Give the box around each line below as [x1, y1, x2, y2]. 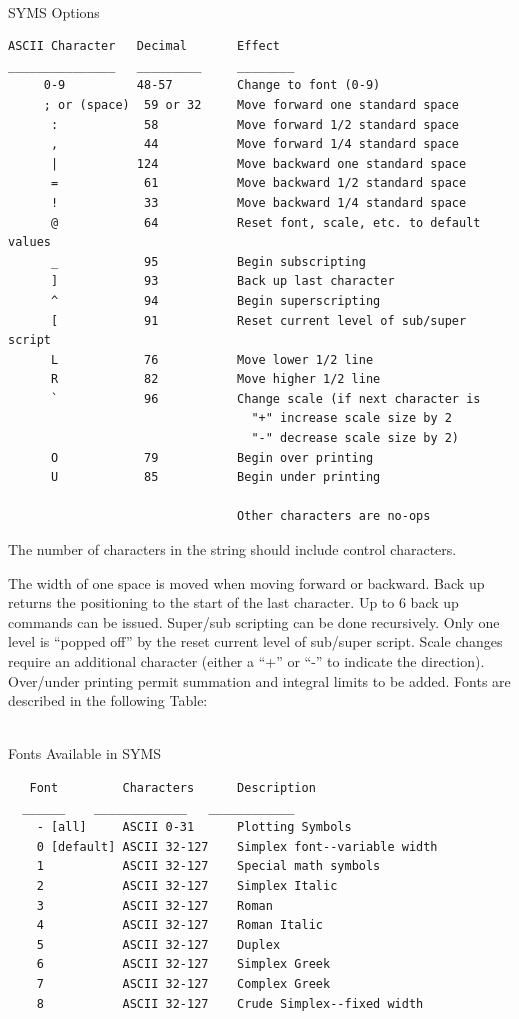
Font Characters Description [29, 780, 316, 795]
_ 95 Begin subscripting [50, 254, 366, 269]
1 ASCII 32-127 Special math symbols [36, 859, 381, 874]
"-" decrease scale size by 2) [251, 431, 460, 446]
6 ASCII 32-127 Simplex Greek [36, 957, 331, 972]
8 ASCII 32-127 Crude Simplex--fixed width [36, 996, 424, 1011]
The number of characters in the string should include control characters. [8, 539, 457, 560]
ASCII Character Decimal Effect [8, 39, 281, 54]
